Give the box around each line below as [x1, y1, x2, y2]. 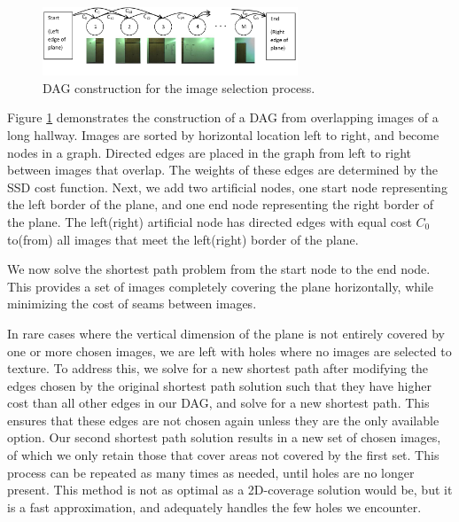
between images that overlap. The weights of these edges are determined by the [7, 160, 439, 179]
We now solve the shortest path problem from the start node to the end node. [7, 260, 431, 278]
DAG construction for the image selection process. [43, 78, 315, 97]
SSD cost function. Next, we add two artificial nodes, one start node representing [7, 177, 447, 196]
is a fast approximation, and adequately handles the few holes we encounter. [7, 497, 422, 516]
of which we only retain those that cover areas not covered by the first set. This [7, 446, 440, 464]
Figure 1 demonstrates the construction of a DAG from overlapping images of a [7, 108, 439, 127]
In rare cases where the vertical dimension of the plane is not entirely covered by [7, 323, 445, 342]
